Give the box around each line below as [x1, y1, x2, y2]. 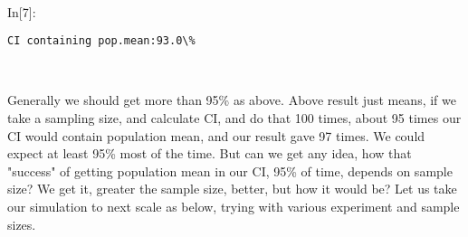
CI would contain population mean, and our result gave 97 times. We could [7, 126, 425, 145]
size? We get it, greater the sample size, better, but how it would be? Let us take [7, 179, 457, 198]
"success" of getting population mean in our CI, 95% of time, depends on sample [7, 161, 453, 180]
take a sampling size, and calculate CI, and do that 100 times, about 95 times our [7, 109, 462, 128]
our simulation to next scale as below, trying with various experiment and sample [7, 197, 460, 215]
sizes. [7, 214, 36, 233]
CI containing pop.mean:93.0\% [7, 34, 196, 48]
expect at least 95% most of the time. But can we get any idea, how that [7, 144, 412, 163]
